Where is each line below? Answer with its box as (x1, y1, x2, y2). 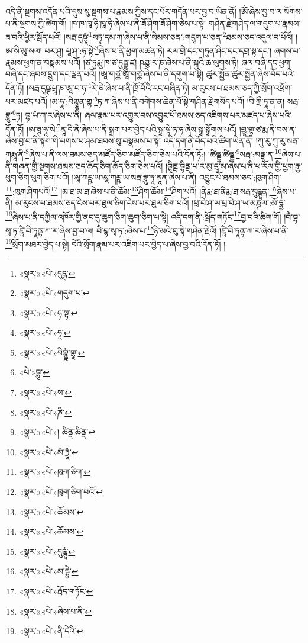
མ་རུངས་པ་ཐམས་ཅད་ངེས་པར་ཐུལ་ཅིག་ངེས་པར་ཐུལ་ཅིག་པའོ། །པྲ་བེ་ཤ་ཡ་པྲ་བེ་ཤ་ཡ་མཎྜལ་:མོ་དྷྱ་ (15, 197, 286, 209)
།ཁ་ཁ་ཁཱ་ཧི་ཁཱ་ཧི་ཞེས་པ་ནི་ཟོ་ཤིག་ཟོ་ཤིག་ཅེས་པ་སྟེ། (69, 17, 206, 29)
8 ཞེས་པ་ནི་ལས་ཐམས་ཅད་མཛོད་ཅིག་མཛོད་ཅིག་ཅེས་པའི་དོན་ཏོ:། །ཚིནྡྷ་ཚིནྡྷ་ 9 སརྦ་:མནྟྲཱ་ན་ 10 (25, 146, 282, 160)
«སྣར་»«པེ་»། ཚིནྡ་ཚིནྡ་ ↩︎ (19, 426, 95, 438)
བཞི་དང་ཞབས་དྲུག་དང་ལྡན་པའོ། (5, 67, 96, 80)
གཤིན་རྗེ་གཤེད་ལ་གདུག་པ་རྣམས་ (208, 17, 301, 29)
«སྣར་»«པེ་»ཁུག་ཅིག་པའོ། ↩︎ (19, 486, 103, 498)
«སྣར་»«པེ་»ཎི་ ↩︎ (19, 406, 72, 418)
